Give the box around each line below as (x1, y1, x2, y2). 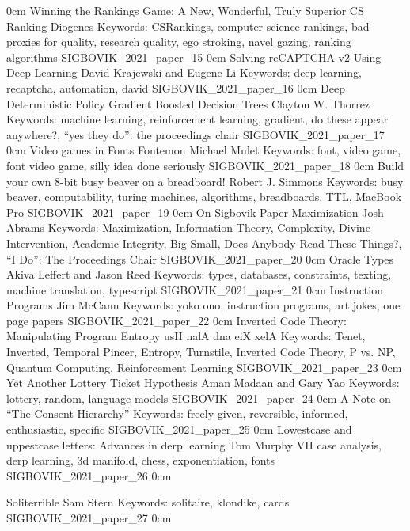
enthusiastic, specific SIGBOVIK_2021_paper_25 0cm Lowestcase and (6, 421, 352, 438)
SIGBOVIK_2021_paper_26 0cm (6, 467, 172, 484)
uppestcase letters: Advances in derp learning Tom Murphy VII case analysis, (6, 436, 382, 453)
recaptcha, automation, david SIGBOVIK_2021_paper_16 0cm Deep (6, 79, 346, 96)
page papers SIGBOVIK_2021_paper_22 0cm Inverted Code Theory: (6, 312, 347, 328)
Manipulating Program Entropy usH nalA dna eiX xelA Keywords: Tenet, (6, 328, 366, 344)
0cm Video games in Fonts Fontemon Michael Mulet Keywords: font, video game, (6, 142, 401, 158)
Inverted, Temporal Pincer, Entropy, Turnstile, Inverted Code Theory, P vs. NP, (6, 343, 396, 360)
